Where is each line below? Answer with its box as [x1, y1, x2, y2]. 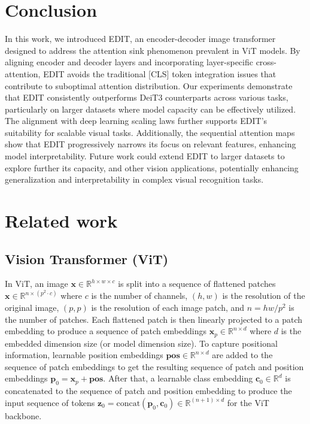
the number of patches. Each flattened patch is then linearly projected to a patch [5, 313, 303, 325]
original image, [5, 301, 59, 314]
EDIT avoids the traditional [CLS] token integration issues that [43, 67, 276, 80]
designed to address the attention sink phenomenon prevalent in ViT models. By [5, 44, 300, 56]
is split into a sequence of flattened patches [118, 277, 276, 290]
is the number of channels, [91, 289, 188, 302]
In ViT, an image [5, 277, 68, 290]
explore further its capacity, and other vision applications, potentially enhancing [5, 161, 299, 174]
